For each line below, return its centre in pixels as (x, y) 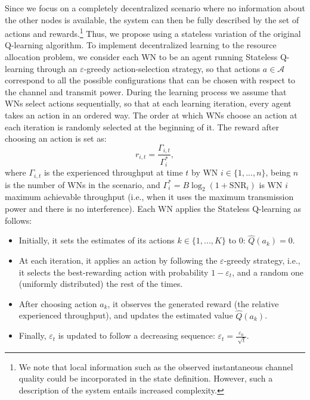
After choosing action (58, 303)
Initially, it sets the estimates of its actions (97, 240)
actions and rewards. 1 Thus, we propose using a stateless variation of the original (153, 32)
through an (57, 68)
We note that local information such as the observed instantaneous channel (156, 366)
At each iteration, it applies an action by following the (118, 260)
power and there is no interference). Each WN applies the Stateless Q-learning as (153, 208)
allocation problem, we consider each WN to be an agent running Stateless (141, 57)
